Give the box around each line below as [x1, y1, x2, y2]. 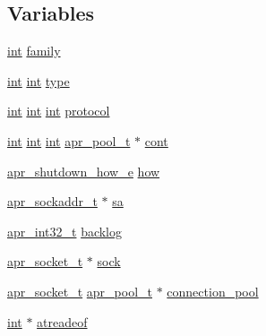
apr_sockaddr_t [7, 192, 98, 211]
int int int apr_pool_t [7, 131, 131, 150]
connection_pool [167, 281, 259, 300]
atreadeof [37, 312, 88, 331]
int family [7, 41, 61, 60]
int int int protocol [7, 101, 110, 120]
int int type [7, 71, 70, 90]
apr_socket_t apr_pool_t [7, 281, 152, 300]
